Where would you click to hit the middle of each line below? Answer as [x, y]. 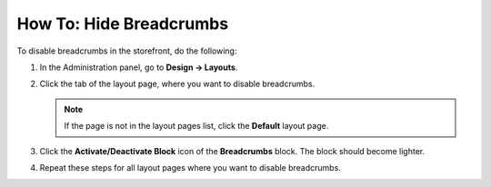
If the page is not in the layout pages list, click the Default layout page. [196, 126]
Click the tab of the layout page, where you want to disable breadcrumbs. [177, 84]
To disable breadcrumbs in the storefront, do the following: [127, 51]
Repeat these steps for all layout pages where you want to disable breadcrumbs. [190, 167]
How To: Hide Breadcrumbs [123, 24]
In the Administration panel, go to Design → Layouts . [139, 67]
